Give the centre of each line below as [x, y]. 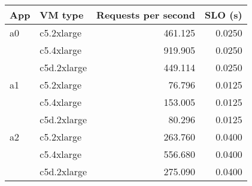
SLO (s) [223, 15]
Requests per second [146, 15]
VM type [62, 15]
